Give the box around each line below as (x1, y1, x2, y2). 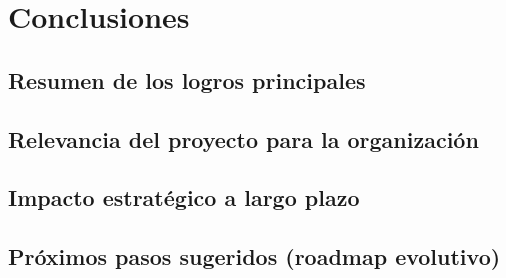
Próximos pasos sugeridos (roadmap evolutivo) (8, 241, 501, 272)
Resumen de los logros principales (8, 64, 366, 95)
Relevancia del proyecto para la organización (8, 123, 479, 154)
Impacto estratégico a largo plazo (8, 182, 360, 213)
